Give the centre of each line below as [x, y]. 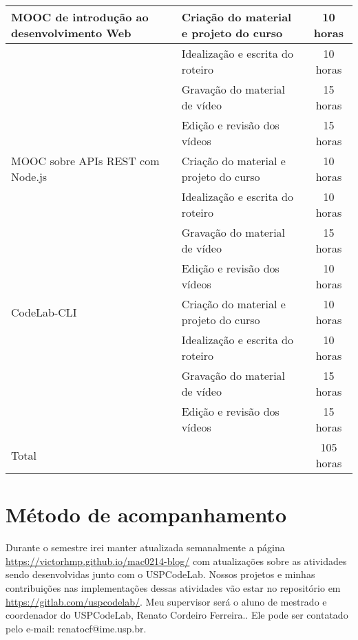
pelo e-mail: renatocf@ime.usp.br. [76, 628]
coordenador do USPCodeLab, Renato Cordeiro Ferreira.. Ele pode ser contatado [177, 615]
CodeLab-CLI [44, 312]
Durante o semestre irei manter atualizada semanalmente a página [145, 547]
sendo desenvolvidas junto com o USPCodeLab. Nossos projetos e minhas [160, 574]
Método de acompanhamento [146, 514]
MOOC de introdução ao [80, 17]
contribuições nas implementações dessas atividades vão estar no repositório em [173, 587]
